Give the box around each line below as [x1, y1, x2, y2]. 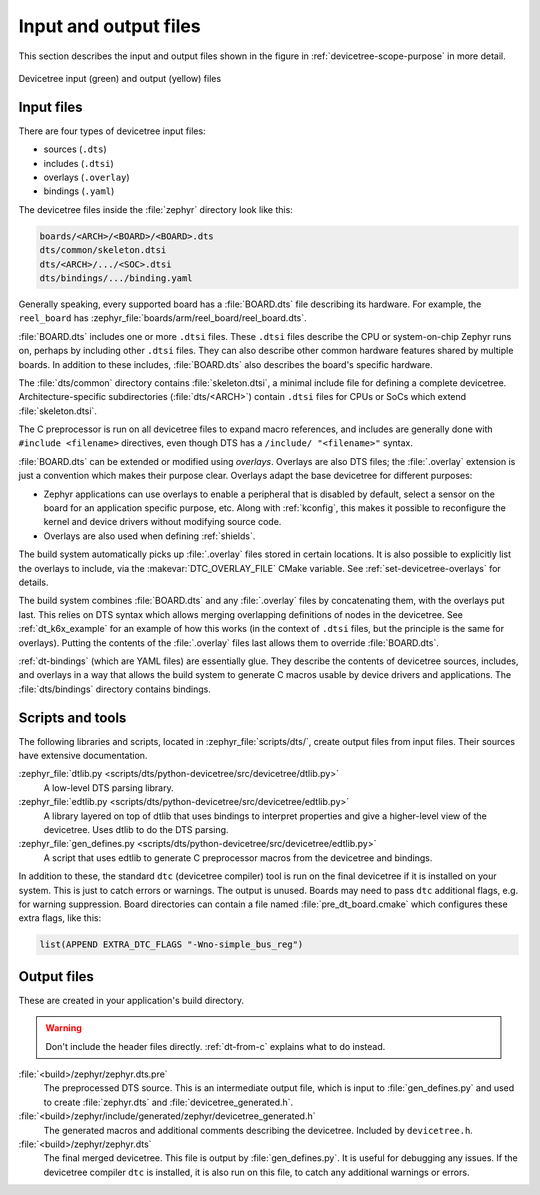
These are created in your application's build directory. [18, 994, 245, 1006]
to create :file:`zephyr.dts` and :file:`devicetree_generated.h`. [43, 1096, 294, 1108]
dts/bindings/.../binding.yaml [39, 272, 194, 284]
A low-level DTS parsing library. [43, 781, 174, 794]
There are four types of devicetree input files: [18, 125, 206, 137]
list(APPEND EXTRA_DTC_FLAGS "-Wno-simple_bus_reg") [39, 939, 304, 950]
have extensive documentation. [18, 750, 148, 761]
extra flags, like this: [18, 912, 102, 924]
